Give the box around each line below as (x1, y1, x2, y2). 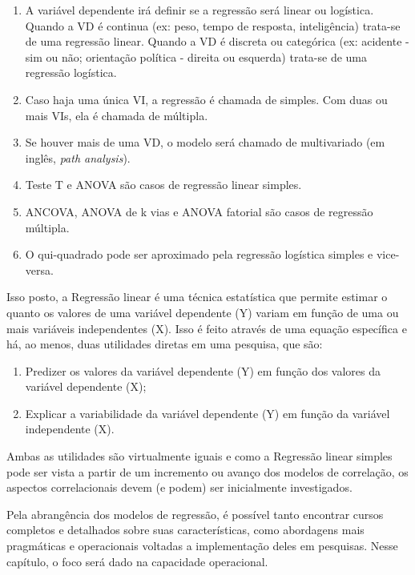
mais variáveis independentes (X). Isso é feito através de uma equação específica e (6, 320, 407, 336)
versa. (25, 261, 54, 278)
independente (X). (25, 420, 115, 437)
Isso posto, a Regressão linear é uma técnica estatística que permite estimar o (6, 288, 388, 305)
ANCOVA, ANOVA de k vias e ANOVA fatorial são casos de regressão (25, 203, 373, 219)
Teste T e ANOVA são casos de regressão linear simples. (25, 176, 302, 193)
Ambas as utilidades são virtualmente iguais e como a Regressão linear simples (6, 448, 393, 464)
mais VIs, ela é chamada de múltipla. (25, 107, 208, 123)
